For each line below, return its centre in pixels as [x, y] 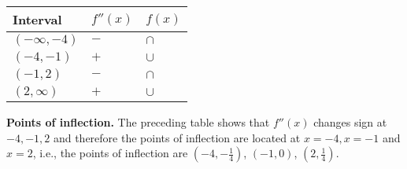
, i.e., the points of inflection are [110, 153]
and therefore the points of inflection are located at [177, 137]
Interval [37, 19]
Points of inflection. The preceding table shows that [138, 122]
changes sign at [350, 122]
